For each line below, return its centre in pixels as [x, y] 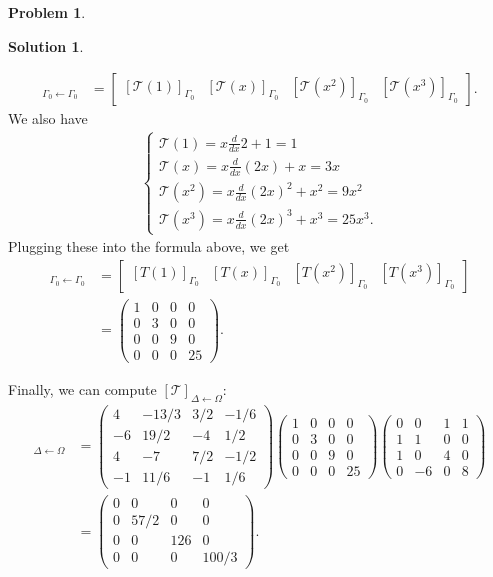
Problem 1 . [47, 12]
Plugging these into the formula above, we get [149, 246]
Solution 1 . [46, 45]
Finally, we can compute [82, 388]
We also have [48, 118]
